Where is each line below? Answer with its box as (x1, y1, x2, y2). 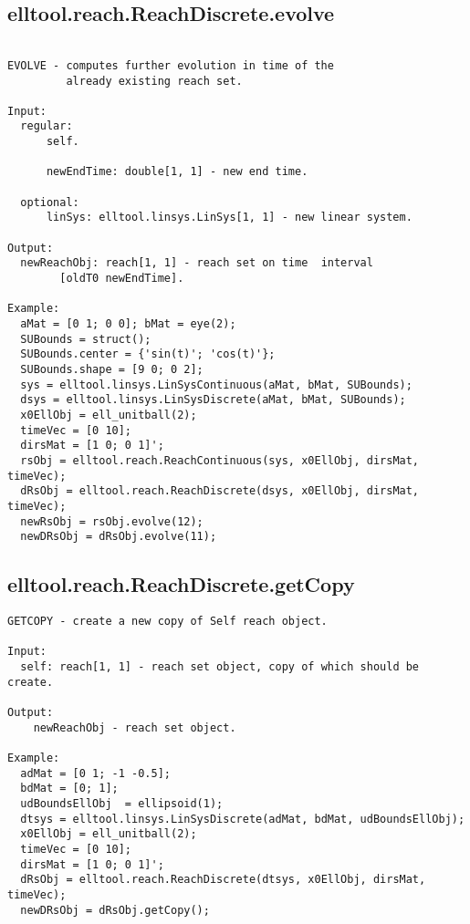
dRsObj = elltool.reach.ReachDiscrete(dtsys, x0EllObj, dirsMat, (20, 873, 426, 887)
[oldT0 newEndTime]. (59, 272, 184, 286)
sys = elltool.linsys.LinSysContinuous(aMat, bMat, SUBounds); (20, 378, 413, 391)
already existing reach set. (66, 74, 243, 88)
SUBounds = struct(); (20, 332, 151, 346)
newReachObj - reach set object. (33, 721, 236, 734)
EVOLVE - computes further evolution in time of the (7, 58, 334, 72)
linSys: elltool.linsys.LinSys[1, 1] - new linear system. (46, 211, 413, 224)
